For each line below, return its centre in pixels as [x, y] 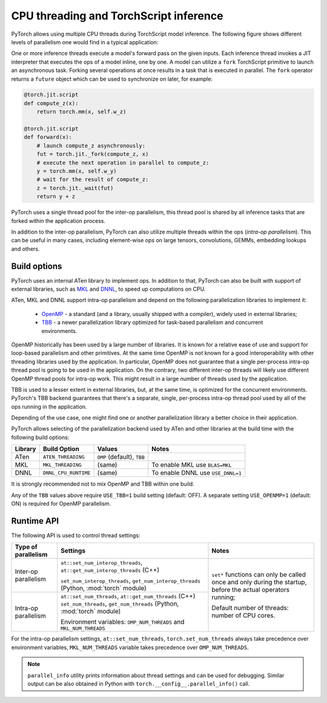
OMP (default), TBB [121, 457]
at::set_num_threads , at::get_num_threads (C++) [128, 596]
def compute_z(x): [51, 103]
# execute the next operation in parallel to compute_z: [123, 163]
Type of [26, 547]
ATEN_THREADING [64, 457]
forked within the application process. [58, 220]
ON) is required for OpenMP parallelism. [61, 504]
